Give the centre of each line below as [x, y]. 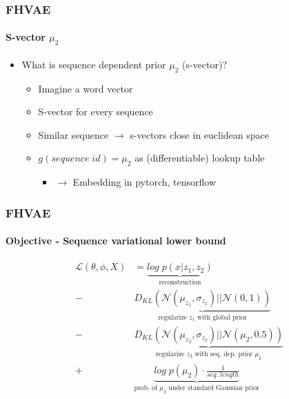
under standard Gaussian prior [214, 388]
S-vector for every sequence [96, 111]
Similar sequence [73, 134]
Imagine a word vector [86, 88]
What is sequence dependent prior [94, 64]
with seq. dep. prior [224, 354]
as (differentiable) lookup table [200, 158]
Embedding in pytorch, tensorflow [144, 182]
